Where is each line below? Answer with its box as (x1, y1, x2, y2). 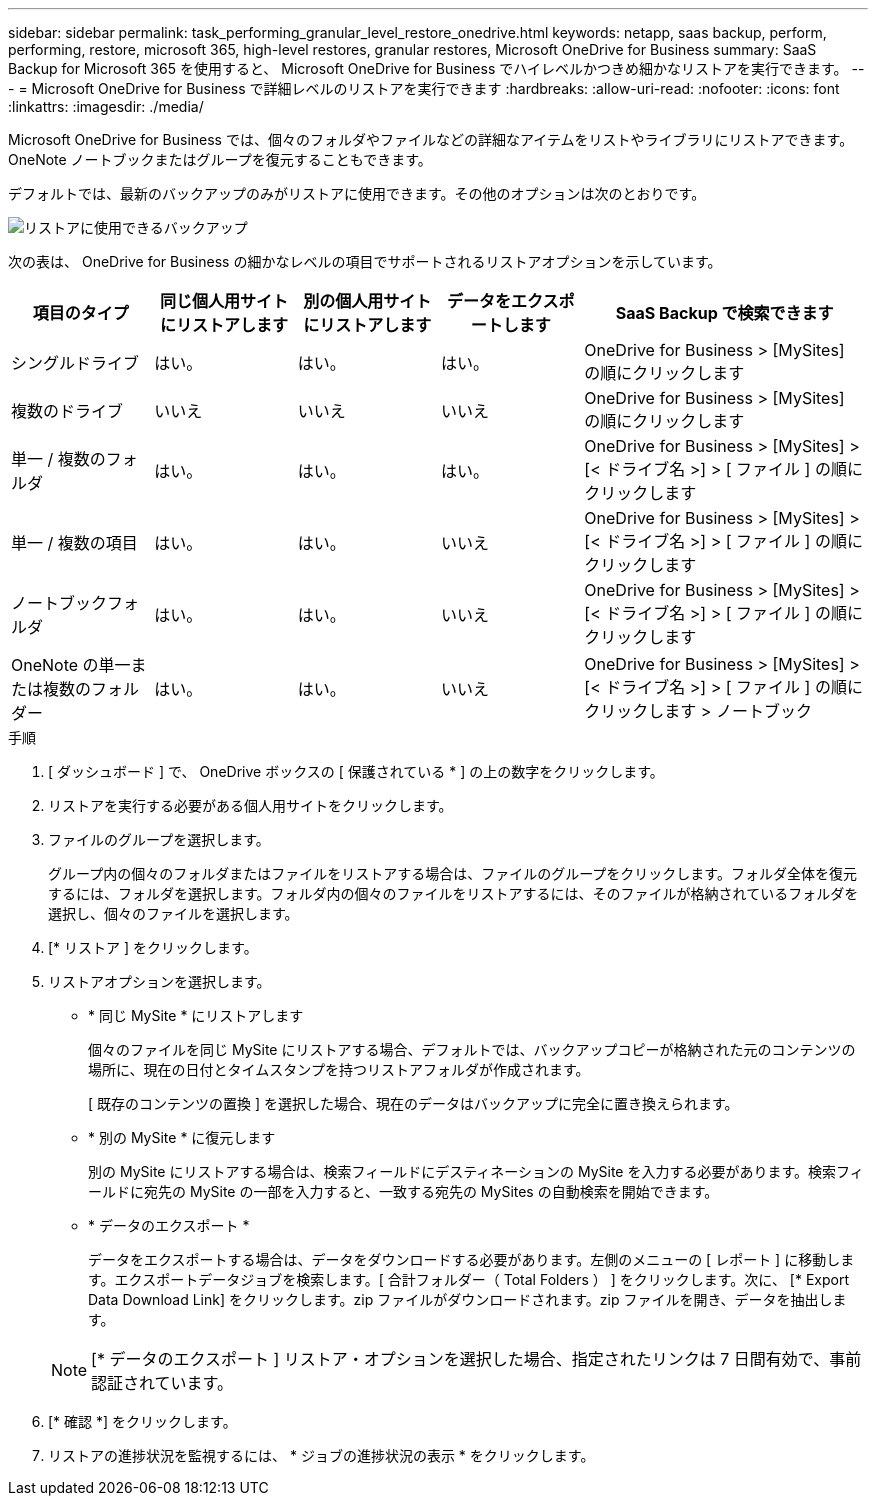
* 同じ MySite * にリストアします (88, 1007, 304, 1024)
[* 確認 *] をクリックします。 (48, 1413, 237, 1430)
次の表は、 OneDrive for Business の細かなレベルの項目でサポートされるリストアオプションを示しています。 (8, 253, 722, 270)
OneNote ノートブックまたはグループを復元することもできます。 (8, 151, 432, 168)
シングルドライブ (11, 353, 140, 373)
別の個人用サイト (303, 291, 432, 311)
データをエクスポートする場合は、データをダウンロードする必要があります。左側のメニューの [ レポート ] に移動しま (88, 1251, 855, 1268)
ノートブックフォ (11, 593, 140, 613)
